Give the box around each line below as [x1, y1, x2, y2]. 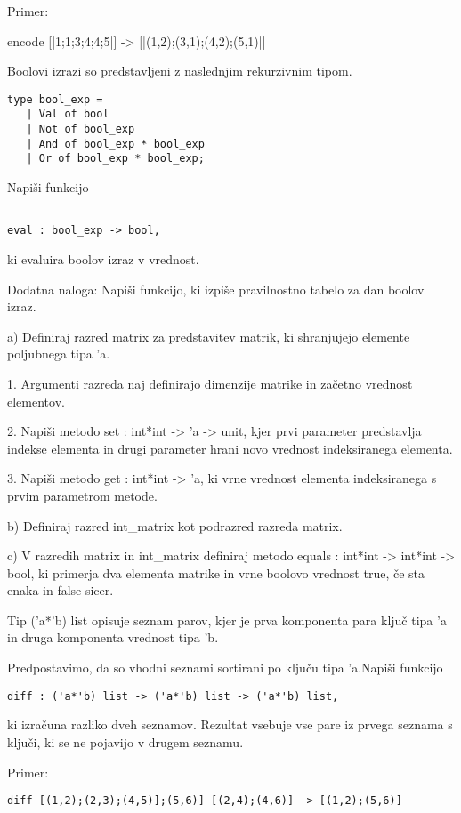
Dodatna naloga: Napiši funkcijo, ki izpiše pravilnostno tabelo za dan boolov [7, 279, 425, 298]
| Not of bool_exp [26, 123, 135, 136]
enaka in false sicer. [7, 581, 114, 600]
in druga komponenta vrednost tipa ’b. [7, 628, 219, 647]
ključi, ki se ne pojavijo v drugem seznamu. [7, 732, 244, 751]
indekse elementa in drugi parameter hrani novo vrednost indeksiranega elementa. [7, 439, 453, 457]
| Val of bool [26, 108, 109, 121]
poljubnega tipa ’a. [7, 344, 110, 363]
